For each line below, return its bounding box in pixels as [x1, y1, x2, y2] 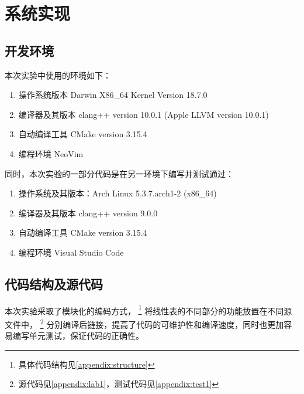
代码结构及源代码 [5, 274, 103, 293]
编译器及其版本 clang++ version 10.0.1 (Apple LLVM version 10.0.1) [18, 108, 269, 120]
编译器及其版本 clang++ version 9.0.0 [18, 206, 158, 219]
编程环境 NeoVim [18, 147, 84, 159]
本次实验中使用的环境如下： [5, 69, 111, 81]
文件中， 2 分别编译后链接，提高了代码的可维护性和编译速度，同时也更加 [5, 316, 284, 330]
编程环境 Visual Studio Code [18, 246, 124, 258]
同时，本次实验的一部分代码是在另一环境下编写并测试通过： [5, 167, 234, 179]
